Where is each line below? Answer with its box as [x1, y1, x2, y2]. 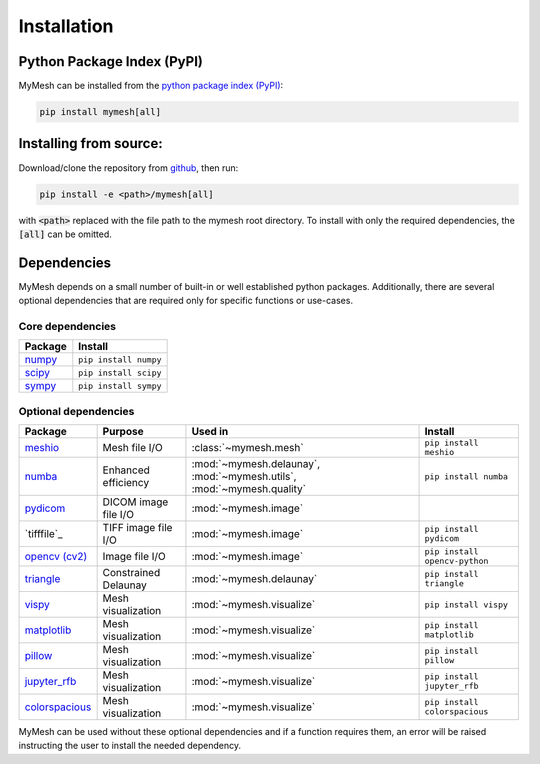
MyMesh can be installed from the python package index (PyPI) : [18, 80, 284, 92]
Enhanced [102, 463, 150, 477]
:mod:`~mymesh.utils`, [191, 470, 297, 484]
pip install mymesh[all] [39, 106, 162, 118]
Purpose [102, 425, 144, 439]
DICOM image [102, 495, 169, 509]
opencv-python [424, 556, 489, 567]
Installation [18, 15, 114, 37]
